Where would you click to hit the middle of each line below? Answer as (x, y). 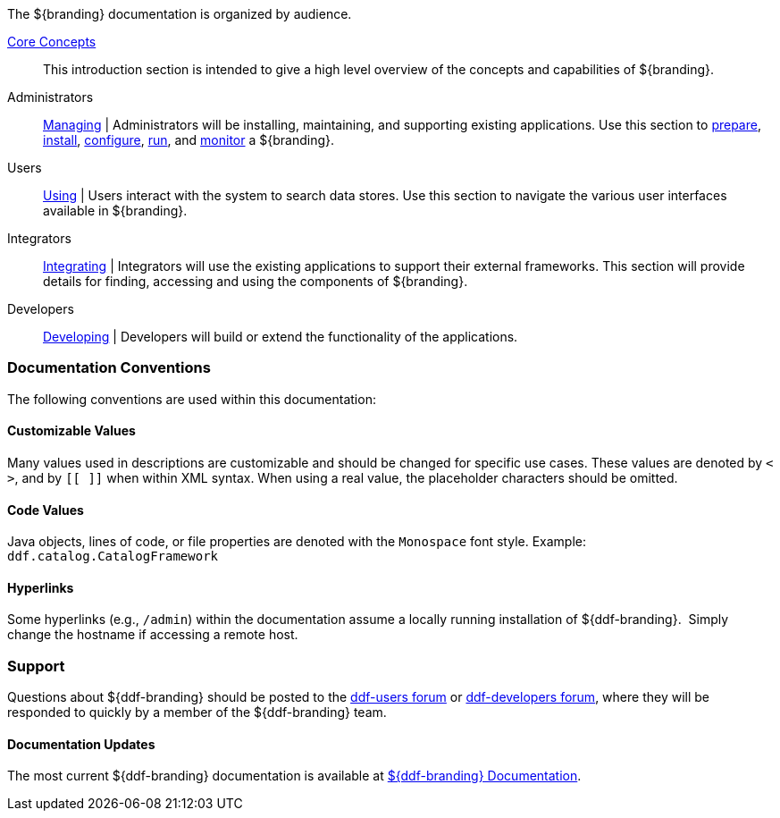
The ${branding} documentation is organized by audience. (180, 14)
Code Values (46, 510)
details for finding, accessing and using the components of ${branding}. (256, 281)
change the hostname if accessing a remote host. (153, 635)
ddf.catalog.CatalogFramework (113, 557)
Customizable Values (71, 431)
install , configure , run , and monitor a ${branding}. (189, 140)
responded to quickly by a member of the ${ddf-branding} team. (197, 713)
